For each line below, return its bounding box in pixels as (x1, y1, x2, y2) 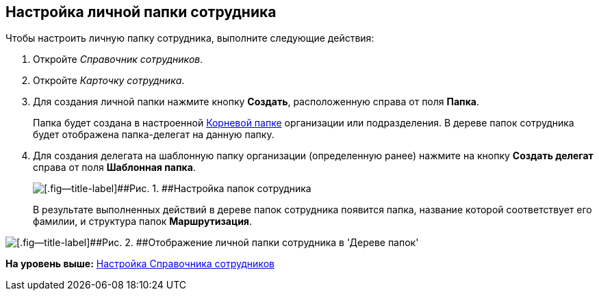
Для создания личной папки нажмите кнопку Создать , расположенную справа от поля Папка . (33, 96, 480, 108)
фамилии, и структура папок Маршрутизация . (33, 215, 252, 228)
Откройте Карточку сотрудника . (33, 75, 185, 87)
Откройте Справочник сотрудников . (33, 53, 203, 66)
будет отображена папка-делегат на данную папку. (33, 129, 275, 141)
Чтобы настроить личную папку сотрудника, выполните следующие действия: (5, 32, 374, 44)
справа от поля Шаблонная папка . (33, 161, 196, 174)
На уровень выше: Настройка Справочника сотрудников (5, 258, 275, 270)
